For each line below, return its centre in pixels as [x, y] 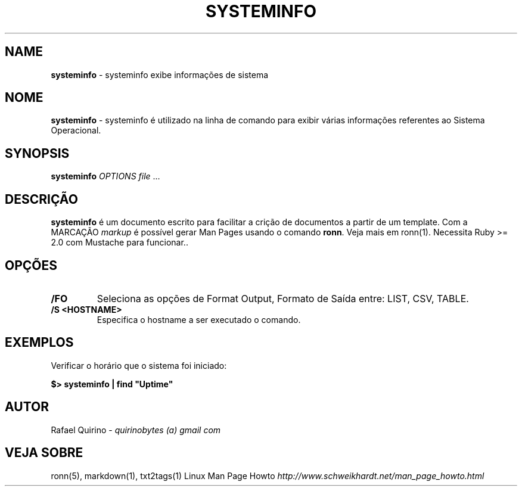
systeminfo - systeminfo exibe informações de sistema [160, 74]
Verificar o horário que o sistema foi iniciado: [139, 365]
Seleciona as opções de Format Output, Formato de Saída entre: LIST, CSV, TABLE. [283, 298]
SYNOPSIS [37, 153]
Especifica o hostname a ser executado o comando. [199, 319]
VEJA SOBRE [44, 453]
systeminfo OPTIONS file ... [105, 176]
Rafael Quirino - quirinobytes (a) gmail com [136, 430]
